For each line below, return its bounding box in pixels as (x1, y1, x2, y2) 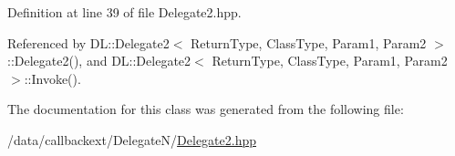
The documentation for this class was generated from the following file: (7, 99, 404, 119)
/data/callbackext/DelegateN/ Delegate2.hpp (7, 130, 257, 149)
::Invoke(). (24, 68, 81, 88)
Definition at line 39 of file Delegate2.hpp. (7, 3, 242, 21)
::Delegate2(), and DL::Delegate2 (7, 51, 191, 70)
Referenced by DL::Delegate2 (7, 33, 170, 52)
